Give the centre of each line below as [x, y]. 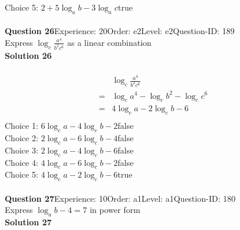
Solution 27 [28, 222]
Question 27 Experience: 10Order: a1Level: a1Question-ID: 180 [120, 198]
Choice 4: [22, 162]
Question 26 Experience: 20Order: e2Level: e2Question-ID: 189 [120, 31]
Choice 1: [22, 126]
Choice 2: [22, 138]
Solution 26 [28, 55]
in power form [115, 210]
